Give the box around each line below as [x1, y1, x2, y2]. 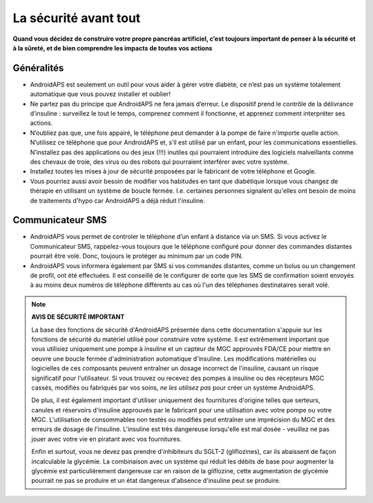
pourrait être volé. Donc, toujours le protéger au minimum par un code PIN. [30, 252, 243, 260]
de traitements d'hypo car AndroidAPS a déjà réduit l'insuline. [30, 196, 205, 205]
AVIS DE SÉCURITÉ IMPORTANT [31, 313, 125, 321]
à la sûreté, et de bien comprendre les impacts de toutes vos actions [12, 44, 213, 52]
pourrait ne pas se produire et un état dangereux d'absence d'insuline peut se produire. [31, 477, 281, 485]
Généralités [12, 62, 64, 74]
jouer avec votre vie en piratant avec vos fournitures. [31, 435, 182, 443]
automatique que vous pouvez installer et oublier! [30, 90, 171, 98]
